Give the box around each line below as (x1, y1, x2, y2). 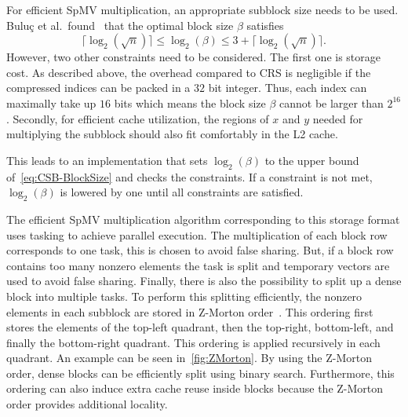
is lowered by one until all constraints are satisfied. (60, 184, 304, 200)
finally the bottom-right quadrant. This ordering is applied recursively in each (6, 334, 381, 350)
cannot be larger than (279, 94, 384, 111)
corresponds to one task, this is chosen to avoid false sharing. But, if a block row (6, 242, 394, 258)
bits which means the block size (114, 94, 266, 111)
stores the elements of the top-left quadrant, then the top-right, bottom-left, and (6, 319, 394, 335)
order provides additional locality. (6, 396, 168, 412)
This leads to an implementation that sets (6, 152, 208, 168)
